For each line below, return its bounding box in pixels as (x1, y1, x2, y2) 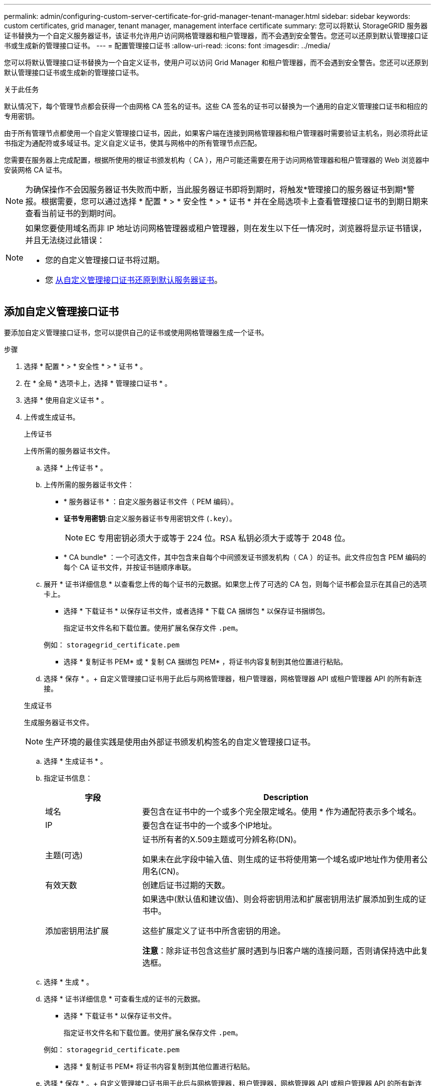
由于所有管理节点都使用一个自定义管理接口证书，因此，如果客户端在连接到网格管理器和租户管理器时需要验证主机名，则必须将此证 (4, 129, 428, 137)
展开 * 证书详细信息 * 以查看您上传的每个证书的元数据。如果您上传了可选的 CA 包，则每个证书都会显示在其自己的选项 (44, 579, 427, 588)
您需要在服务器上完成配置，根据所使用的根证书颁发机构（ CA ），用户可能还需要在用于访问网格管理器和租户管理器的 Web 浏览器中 (4, 156, 430, 164)
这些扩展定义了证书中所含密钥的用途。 (142, 925, 286, 936)
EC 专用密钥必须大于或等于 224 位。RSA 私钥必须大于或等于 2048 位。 (85, 533, 350, 543)
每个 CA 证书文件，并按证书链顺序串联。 (64, 562, 196, 571)
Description (263, 792, 308, 802)
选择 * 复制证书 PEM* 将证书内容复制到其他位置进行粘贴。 (64, 1062, 254, 1071)
